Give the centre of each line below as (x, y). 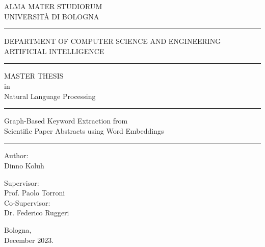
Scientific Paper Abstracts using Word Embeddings (84, 130)
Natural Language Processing (50, 96)
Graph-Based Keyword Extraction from (66, 121)
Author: (16, 155)
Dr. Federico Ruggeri (37, 213)
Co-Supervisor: (27, 202)
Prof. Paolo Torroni (35, 193)
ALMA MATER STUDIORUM (53, 6)
